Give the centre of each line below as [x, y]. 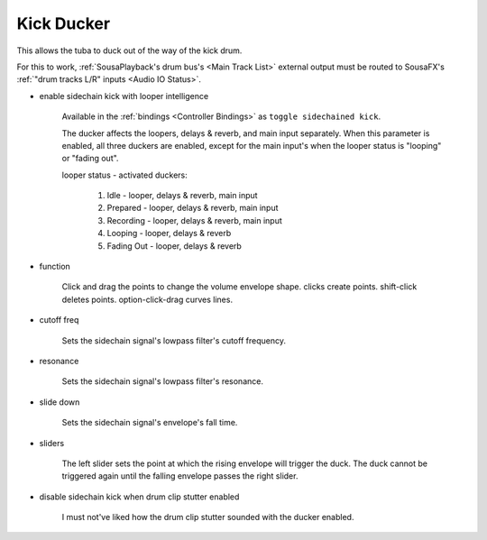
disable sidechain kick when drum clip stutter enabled [139, 497]
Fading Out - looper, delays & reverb [175, 246]
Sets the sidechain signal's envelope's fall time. [150, 423]
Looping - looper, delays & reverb [169, 233]
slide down [60, 402]
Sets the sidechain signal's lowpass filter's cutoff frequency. [174, 340]
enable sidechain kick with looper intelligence [124, 96]
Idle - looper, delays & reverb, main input [182, 196]
